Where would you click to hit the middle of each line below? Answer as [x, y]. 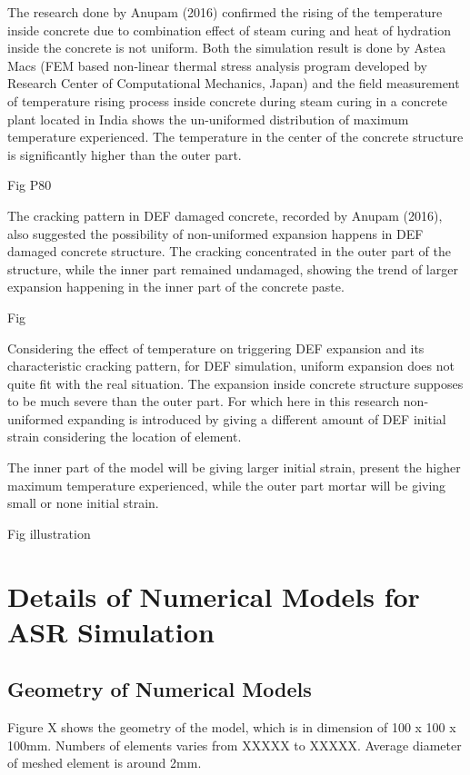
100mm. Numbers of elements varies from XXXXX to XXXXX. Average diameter [235, 745]
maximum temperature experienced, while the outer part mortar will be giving [227, 485]
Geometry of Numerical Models [160, 689]
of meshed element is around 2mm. [105, 763]
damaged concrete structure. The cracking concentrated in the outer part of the [229, 251]
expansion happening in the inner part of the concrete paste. [176, 287]
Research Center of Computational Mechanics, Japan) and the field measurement [234, 83]
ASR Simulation [111, 631]
